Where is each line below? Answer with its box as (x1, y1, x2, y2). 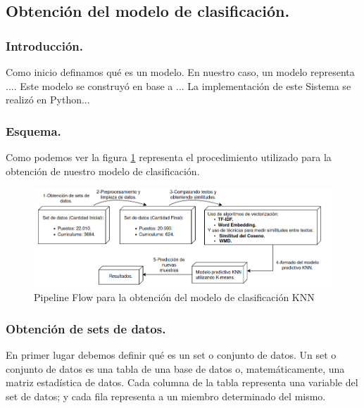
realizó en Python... (6, 92, 90, 107)
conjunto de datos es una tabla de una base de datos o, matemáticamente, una (6, 361, 345, 376)
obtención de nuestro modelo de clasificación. (6, 163, 200, 178)
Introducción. (6, 37, 83, 54)
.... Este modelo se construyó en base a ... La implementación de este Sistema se (6, 78, 351, 93)
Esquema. (6, 122, 61, 139)
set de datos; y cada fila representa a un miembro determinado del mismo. (6, 388, 326, 403)
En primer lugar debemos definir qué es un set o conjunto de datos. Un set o (6, 348, 337, 362)
